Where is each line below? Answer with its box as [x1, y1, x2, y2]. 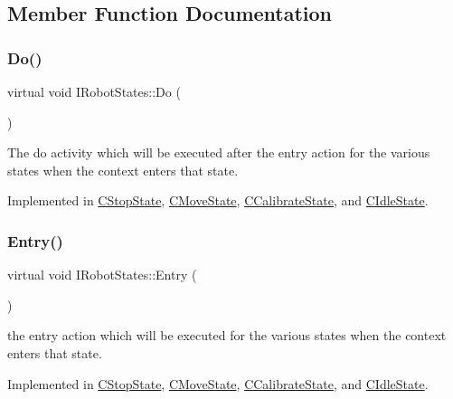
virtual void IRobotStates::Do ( [7, 82, 181, 100]
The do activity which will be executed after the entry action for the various [7, 143, 430, 162]
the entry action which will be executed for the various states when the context [7, 326, 447, 345]
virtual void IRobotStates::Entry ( [7, 265, 197, 284]
